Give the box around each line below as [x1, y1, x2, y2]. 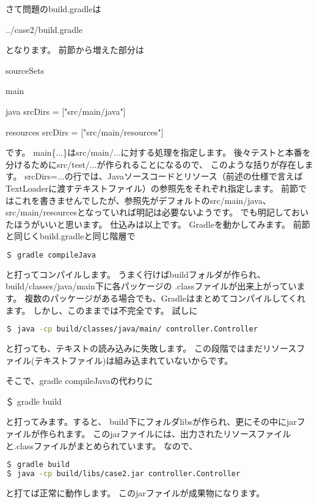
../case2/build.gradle [5, 23, 83, 35]
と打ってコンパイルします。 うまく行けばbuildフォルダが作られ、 [5, 267, 266, 280]
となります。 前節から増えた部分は [5, 43, 144, 56]
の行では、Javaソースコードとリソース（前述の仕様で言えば [64, 170, 303, 183]
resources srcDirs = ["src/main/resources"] [5, 125, 164, 138]
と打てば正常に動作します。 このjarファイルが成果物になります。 [5, 486, 265, 499]
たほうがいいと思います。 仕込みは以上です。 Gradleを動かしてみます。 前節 [5, 217, 310, 230]
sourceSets [5, 63, 45, 76]
